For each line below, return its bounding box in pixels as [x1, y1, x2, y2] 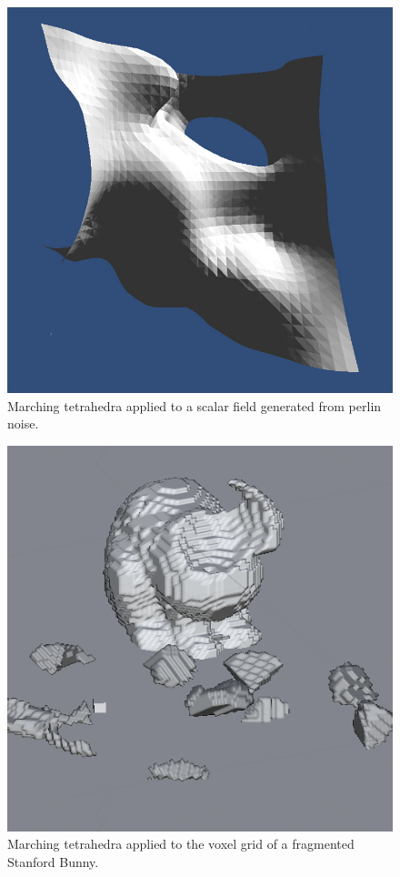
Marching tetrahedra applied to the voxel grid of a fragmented [7, 834, 355, 853]
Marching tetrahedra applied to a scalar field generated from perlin [7, 396, 382, 415]
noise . [7, 414, 39, 433]
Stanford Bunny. [7, 852, 99, 871]
